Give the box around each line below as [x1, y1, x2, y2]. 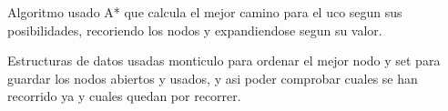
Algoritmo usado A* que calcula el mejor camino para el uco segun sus [7, 3, 402, 21]
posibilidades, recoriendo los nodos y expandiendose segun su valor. [7, 20, 382, 39]
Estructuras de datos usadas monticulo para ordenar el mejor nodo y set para [7, 51, 441, 70]
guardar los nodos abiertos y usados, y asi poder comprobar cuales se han [7, 68, 418, 87]
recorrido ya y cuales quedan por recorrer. [7, 86, 241, 106]
